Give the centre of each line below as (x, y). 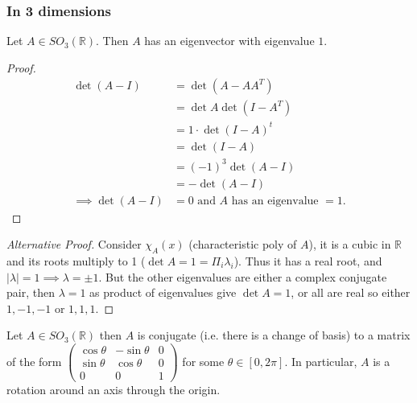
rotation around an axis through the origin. (114, 390)
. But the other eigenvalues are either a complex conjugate (243, 276)
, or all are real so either (351, 292)
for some (203, 361)
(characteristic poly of (243, 244)
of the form (34, 361)
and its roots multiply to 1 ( (76, 261)
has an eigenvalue (275, 201)
